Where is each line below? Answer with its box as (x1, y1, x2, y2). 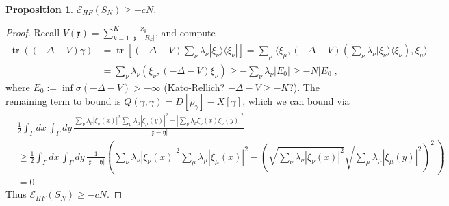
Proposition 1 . (5, 2, 73, 16)
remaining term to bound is (5, 94, 121, 108)
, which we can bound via (242, 94, 350, 108)
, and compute (155, 25, 216, 39)
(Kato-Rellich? (164, 79, 225, 94)
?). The (289, 79, 320, 94)
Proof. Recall (5, 25, 60, 39)
